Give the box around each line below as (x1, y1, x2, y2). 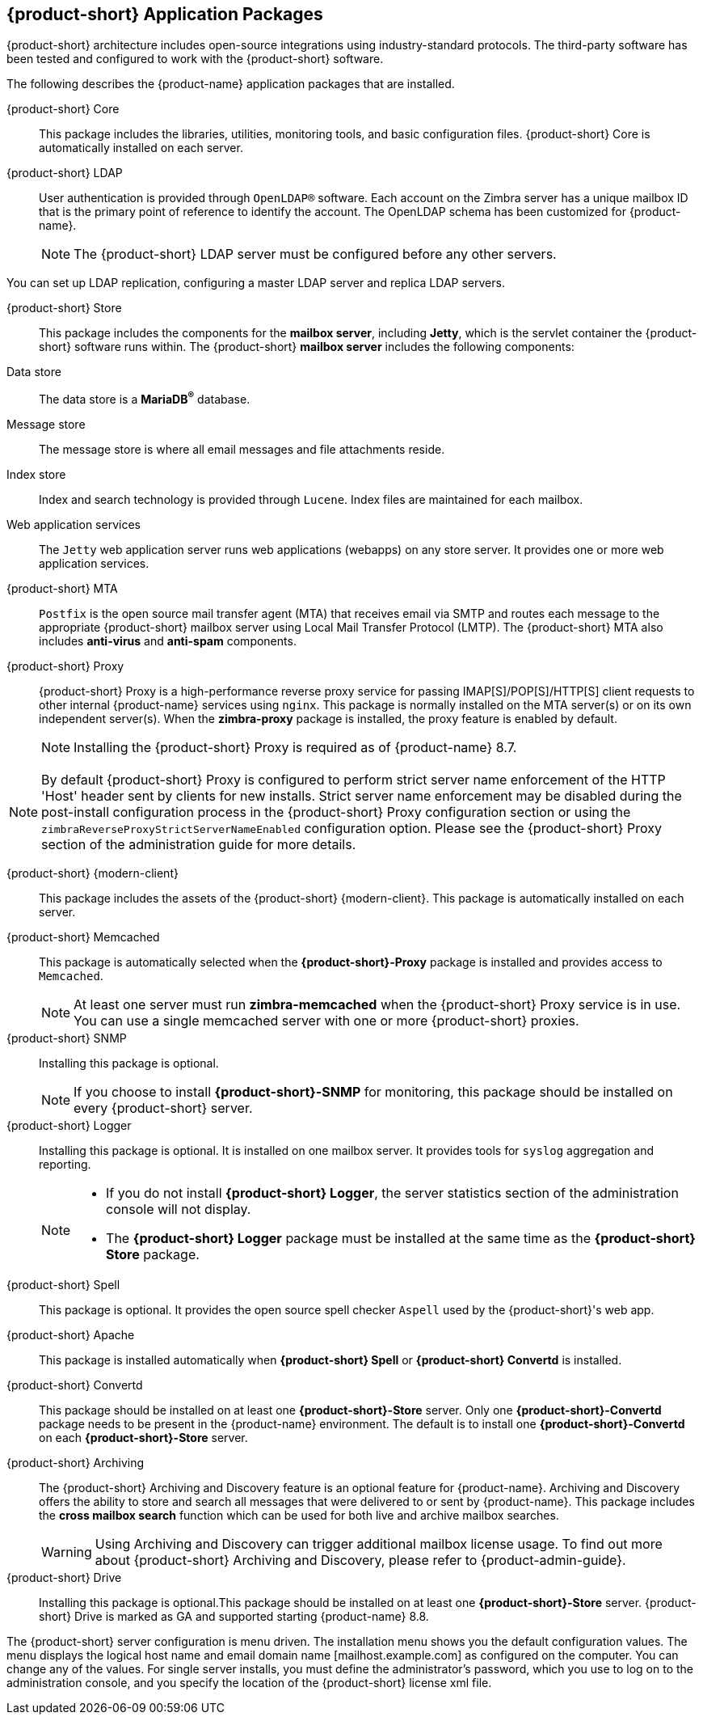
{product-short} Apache (6, 1328, 135, 1343)
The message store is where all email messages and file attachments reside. (39, 442, 445, 457)
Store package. (106, 1246, 200, 1263)
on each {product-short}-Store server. (39, 1431, 248, 1445)
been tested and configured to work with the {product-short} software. (6, 52, 384, 66)
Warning (41, 1544, 92, 1561)
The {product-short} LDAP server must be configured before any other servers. (74, 246, 557, 263)
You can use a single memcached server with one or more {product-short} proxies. (74, 1013, 579, 1030)
